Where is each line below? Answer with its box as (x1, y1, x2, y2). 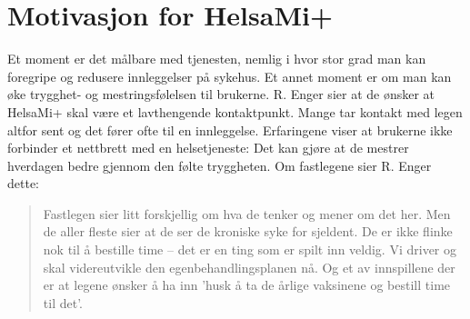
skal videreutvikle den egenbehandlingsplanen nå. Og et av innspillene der (43, 257, 455, 276)
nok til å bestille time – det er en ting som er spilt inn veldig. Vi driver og (43, 240, 456, 259)
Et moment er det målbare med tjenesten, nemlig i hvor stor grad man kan (7, 49, 426, 68)
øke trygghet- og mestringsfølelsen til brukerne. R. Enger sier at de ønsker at (7, 85, 435, 104)
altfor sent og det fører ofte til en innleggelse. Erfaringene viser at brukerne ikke (7, 120, 453, 139)
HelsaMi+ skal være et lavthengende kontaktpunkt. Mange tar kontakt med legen (7, 102, 463, 121)
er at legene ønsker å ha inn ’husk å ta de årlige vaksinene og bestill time (43, 275, 451, 294)
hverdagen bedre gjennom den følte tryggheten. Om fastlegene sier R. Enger (7, 155, 432, 174)
